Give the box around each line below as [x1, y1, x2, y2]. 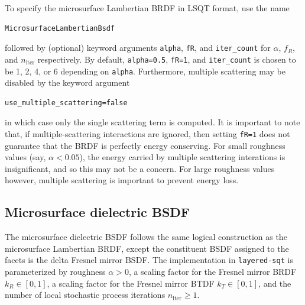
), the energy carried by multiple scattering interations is [79, 151, 285, 163]
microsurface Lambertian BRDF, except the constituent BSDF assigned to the [5, 242, 289, 254]
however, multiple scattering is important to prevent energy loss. [5, 174, 239, 186]
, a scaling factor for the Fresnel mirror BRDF [128, 265, 297, 278]
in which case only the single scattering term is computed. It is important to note [5, 116, 300, 128]
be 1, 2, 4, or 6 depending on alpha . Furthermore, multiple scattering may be [5, 64, 285, 77]
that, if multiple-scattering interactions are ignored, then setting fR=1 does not [5, 127, 290, 139]
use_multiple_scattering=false [5, 98, 128, 107]
